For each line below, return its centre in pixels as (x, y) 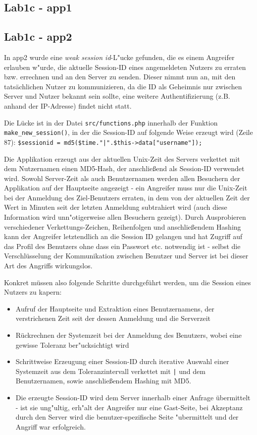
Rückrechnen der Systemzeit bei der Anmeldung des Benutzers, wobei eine (128, 335)
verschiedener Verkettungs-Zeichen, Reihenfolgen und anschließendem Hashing (123, 226)
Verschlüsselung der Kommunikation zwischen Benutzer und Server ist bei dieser (126, 256)
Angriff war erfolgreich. (51, 426)
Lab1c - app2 (38, 36)
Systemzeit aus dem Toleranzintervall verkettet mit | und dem (110, 371)
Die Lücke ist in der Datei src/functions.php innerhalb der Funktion (111, 122)
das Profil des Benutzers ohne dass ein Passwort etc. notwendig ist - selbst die (122, 246)
